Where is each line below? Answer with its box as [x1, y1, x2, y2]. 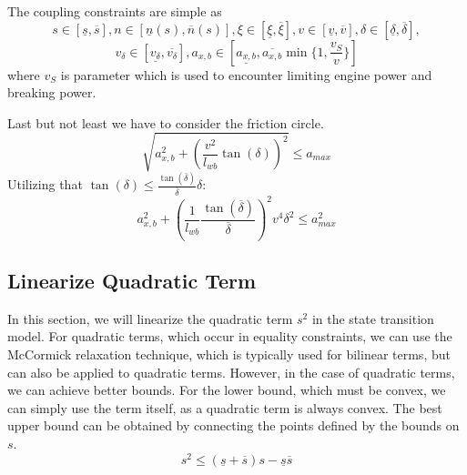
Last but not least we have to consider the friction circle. [7, 113, 324, 132]
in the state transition [311, 308, 434, 328]
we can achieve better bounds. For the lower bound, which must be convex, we [7, 380, 446, 399]
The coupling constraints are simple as [7, 2, 222, 20]
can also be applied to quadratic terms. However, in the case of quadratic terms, [7, 362, 455, 381]
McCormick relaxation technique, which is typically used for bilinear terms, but [7, 344, 451, 363]
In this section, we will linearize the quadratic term [7, 308, 293, 328]
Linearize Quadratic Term [7, 266, 257, 294]
